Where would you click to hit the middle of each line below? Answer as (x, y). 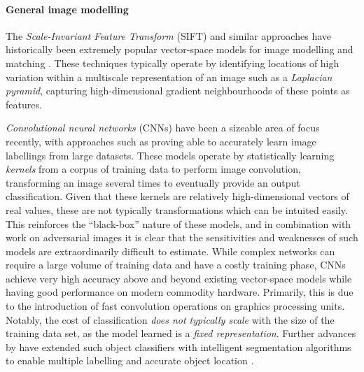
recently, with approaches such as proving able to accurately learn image (161, 141)
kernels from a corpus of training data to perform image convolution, (153, 169)
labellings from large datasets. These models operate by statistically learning (170, 155)
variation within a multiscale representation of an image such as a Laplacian (169, 77)
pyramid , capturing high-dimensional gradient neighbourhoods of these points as (178, 91)
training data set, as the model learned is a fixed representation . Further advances (181, 333)
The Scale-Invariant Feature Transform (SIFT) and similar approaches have (168, 35)
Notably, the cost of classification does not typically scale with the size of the (170, 319)
